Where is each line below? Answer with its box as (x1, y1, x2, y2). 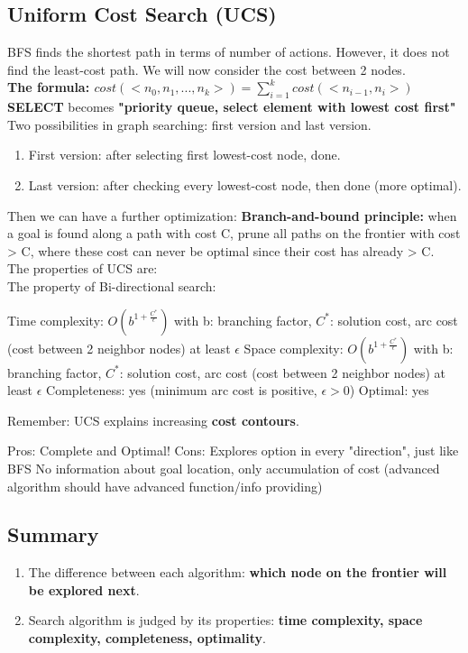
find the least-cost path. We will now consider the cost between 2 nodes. (7, 60, 406, 78)
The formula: (7, 78, 90, 97)
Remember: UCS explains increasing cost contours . (7, 410, 299, 429)
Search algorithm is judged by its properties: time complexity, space (28, 611, 423, 630)
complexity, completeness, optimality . (28, 629, 266, 648)
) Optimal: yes (349, 381, 429, 400)
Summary (7, 520, 99, 548)
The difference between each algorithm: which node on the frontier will (28, 563, 447, 582)
